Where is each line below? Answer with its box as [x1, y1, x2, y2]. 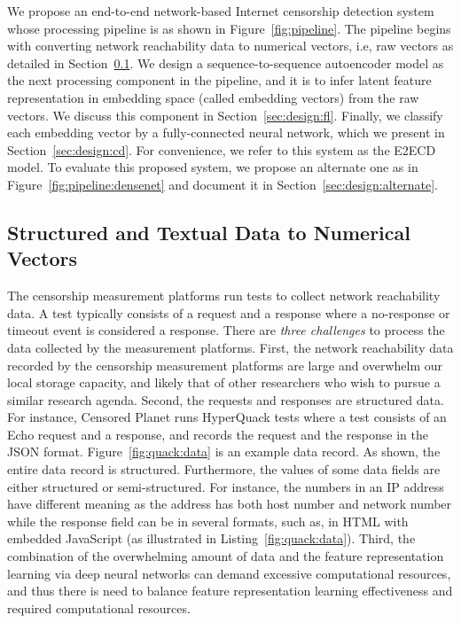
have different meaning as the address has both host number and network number [7, 495, 452, 513]
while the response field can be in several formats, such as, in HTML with [7, 511, 409, 530]
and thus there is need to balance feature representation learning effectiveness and [7, 581, 453, 600]
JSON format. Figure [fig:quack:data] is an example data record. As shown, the [7, 442, 441, 461]
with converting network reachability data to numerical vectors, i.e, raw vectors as [7, 36, 454, 55]
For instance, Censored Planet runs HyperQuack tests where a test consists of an [7, 408, 447, 426]
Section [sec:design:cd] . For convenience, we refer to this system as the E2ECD [7, 140, 436, 159]
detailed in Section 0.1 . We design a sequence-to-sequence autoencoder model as [7, 53, 444, 72]
